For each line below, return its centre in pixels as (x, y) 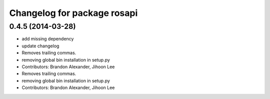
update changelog (40, 46)
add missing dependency (48, 39)
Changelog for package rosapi (73, 13)
